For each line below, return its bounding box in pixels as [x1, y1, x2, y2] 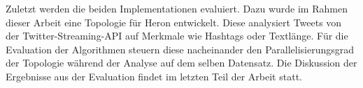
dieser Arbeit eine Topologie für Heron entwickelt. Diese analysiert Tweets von [6, 15, 342, 29]
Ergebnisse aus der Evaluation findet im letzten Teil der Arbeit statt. [6, 69, 302, 83]
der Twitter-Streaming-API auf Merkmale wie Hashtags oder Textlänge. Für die [6, 28, 348, 43]
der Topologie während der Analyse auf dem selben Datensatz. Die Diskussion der [6, 55, 357, 70]
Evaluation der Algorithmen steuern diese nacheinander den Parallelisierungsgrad [6, 42, 355, 56]
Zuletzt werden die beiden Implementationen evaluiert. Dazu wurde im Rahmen [6, 1, 348, 15]
